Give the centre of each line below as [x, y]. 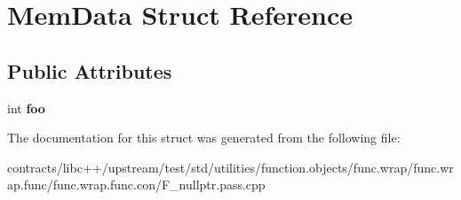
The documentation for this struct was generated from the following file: [204, 138]
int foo [26, 108]
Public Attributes [90, 70]
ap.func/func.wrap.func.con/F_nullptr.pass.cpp [136, 185]
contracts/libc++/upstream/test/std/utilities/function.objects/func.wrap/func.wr [230, 167]
